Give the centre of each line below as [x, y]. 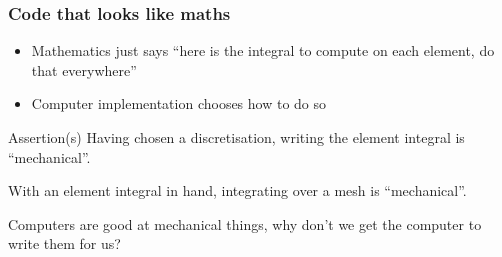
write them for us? [64, 243]
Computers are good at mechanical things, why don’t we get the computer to [245, 223]
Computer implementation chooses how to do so [179, 103]
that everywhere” [84, 69]
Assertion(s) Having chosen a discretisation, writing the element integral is [236, 137]
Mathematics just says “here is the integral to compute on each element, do [263, 50]
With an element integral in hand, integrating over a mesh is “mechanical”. [237, 190]
